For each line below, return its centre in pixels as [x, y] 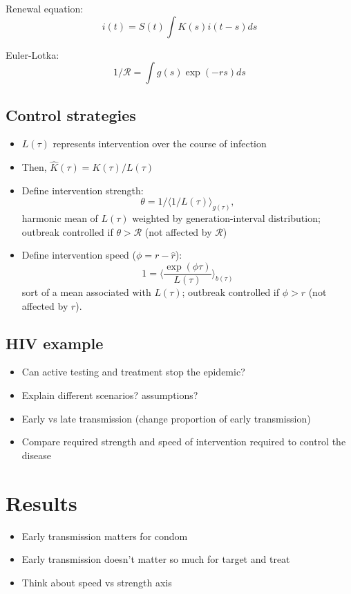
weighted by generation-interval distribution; [226, 218]
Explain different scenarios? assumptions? [110, 395]
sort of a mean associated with [86, 292]
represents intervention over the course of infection [160, 143]
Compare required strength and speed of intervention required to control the [184, 442]
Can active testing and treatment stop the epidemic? [133, 372]
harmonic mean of [60, 218]
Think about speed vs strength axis [97, 582]
